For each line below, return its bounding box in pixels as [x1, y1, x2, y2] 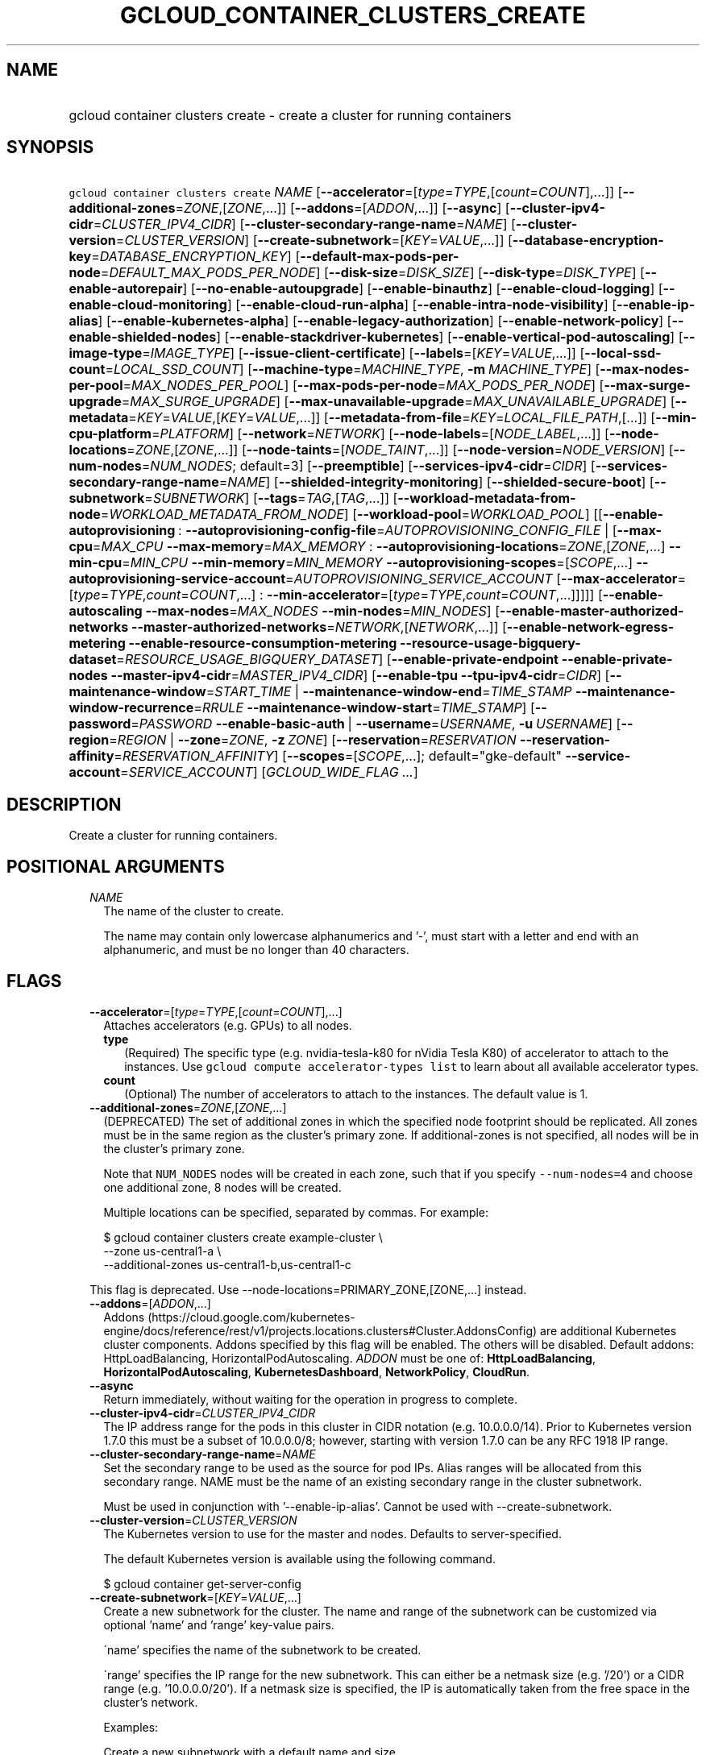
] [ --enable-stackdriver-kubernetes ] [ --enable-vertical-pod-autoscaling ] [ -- [216, 329, 696, 346]
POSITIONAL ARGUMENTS [6, 856, 225, 877]
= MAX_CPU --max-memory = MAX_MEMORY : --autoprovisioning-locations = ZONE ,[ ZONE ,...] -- [92, 538, 682, 555]
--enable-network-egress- [506, 619, 675, 636]
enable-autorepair [69, 280, 183, 297]
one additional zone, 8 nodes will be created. [103, 1180, 342, 1194]
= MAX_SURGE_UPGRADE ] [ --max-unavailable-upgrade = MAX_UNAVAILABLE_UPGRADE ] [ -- [121, 393, 687, 410]
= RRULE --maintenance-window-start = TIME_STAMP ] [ [193, 699, 535, 716]
